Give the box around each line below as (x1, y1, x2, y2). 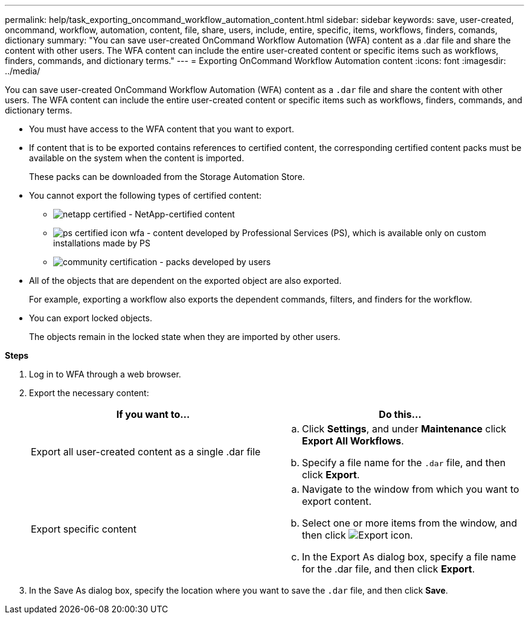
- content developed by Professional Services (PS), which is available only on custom (146, 228, 486, 238)
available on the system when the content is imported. (29, 153, 245, 163)
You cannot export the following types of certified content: (29, 190, 261, 200)
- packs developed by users (159, 257, 271, 267)
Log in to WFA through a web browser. (29, 369, 181, 379)
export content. (302, 495, 371, 507)
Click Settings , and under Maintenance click (302, 423, 507, 435)
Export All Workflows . (302, 435, 404, 447)
